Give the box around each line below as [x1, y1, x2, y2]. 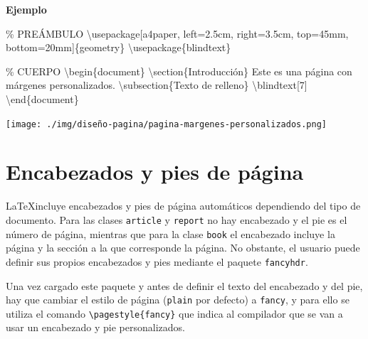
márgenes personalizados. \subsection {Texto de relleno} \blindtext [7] [6, 77, 307, 92]
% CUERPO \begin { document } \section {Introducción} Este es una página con [6, 63, 352, 78]
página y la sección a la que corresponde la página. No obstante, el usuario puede [6, 240, 360, 255]
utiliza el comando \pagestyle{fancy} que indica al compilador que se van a [6, 306, 343, 321]
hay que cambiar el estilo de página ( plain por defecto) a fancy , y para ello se [6, 292, 349, 307]
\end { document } [6, 91, 79, 106]
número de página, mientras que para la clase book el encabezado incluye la [6, 226, 335, 241]
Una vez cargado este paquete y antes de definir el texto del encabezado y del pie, [6, 278, 363, 293]
